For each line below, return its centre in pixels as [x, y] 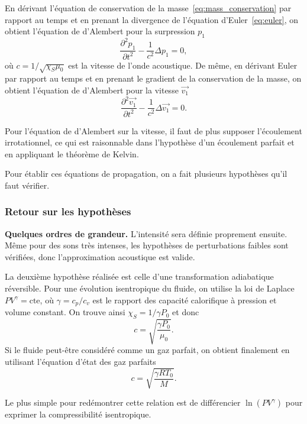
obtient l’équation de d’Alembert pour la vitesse [92, 90]
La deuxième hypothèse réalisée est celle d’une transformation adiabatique [139, 276]
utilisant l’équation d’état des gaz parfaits [80, 362]
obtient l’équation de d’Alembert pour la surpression [100, 31]
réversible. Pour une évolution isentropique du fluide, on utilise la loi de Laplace [150, 288]
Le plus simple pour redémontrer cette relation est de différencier [123, 402]
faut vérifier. [27, 185]
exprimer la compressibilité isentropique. [78, 414]
